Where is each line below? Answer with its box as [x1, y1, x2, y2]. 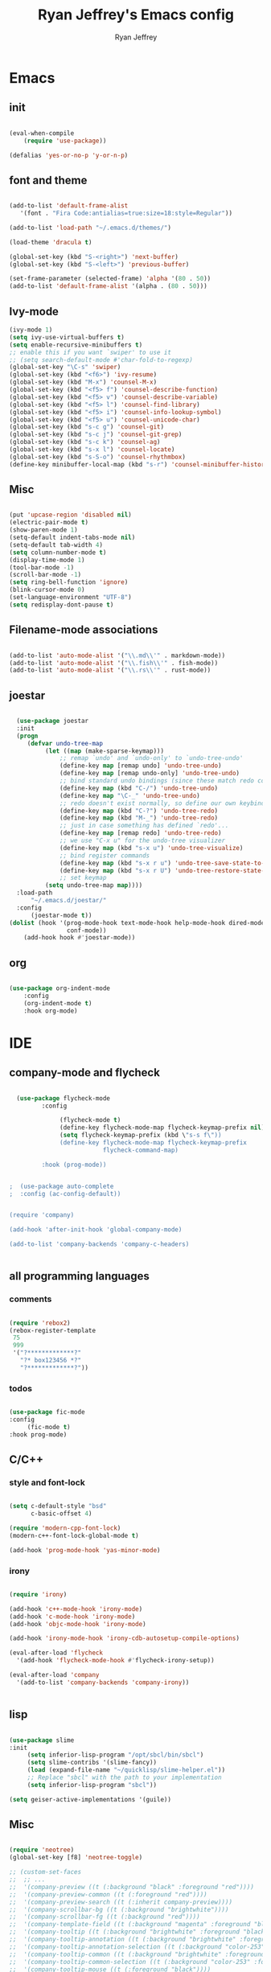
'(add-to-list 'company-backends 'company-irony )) [16, 1678, 190, 1686]
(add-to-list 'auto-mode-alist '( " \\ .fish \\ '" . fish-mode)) [9, 659, 219, 667]
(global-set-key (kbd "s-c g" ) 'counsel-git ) [9, 423, 164, 431]
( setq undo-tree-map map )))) [44, 881, 143, 889]
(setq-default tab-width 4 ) [9, 540, 104, 548]
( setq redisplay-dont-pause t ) [9, 601, 114, 609]
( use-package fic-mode [9, 1408, 85, 1416]
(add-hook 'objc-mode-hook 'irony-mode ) [9, 1620, 147, 1628]
